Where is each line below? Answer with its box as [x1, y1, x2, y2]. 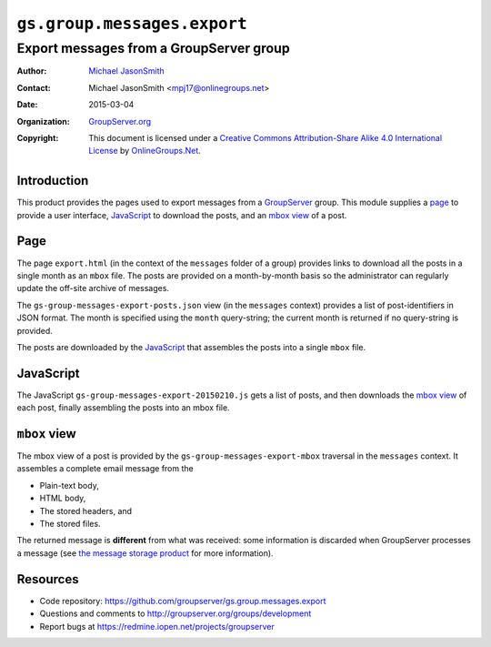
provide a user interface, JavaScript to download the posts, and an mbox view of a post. [16, 209, 347, 220]
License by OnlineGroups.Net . [88, 146, 202, 157]
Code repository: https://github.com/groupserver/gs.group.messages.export [39, 595, 326, 606]
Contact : [16, 82, 52, 93]
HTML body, [39, 492, 86, 504]
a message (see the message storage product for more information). [16, 547, 274, 559]
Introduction [16, 173, 89, 188]
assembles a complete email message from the [16, 463, 195, 474]
